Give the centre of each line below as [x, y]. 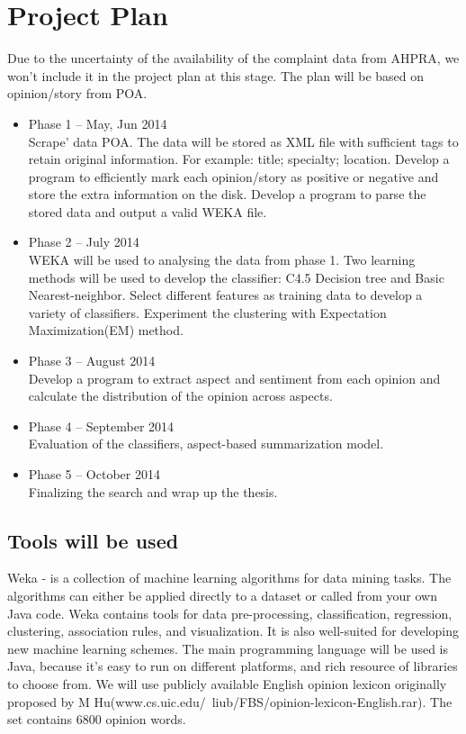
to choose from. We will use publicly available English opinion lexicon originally [227, 683]
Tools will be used [93, 540]
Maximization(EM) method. [106, 330]
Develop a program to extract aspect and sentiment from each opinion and [234, 378]
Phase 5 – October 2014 [94, 474]
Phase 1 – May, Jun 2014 [98, 123]
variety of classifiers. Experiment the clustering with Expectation [207, 312]
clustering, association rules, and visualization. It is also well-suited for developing [233, 631]
